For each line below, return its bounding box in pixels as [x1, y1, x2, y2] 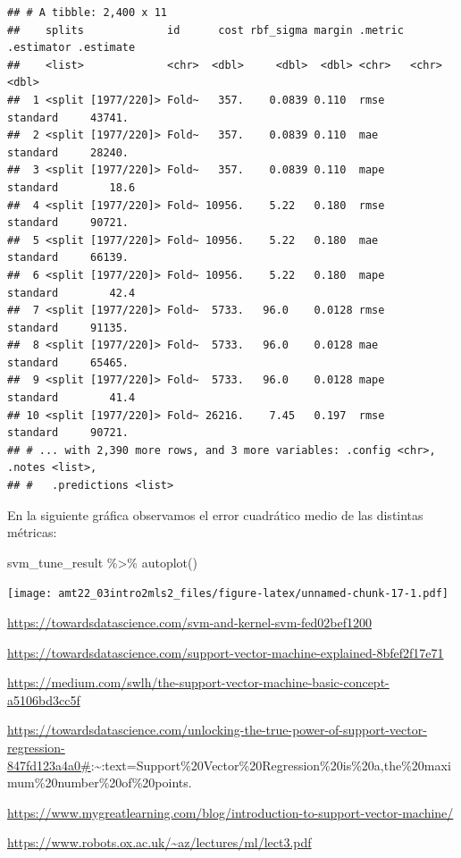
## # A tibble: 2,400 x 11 [7, 6, 167, 19]
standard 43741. [7, 111, 130, 124]
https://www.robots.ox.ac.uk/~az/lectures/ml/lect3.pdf [7, 833, 312, 852]
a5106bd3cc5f [7, 690, 80, 709]
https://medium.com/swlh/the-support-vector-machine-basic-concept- [7, 673, 390, 692]
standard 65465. [7, 356, 130, 369]
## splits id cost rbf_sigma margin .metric [7, 23, 404, 37]
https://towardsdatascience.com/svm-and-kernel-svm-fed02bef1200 [7, 613, 373, 632]
